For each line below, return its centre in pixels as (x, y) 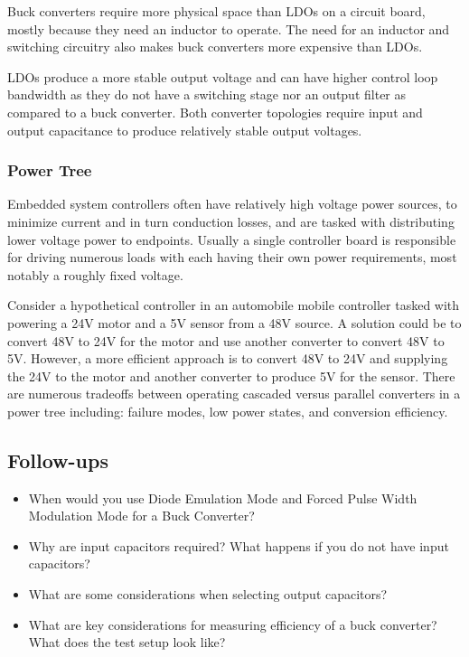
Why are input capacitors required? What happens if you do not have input (239, 545)
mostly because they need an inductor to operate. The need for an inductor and (229, 28)
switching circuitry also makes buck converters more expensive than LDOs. (215, 47)
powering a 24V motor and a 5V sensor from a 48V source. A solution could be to (234, 322)
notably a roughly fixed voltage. (95, 274)
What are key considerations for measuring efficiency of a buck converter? (233, 624)
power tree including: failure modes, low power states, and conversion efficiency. (228, 411)
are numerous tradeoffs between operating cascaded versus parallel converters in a (234, 394)
